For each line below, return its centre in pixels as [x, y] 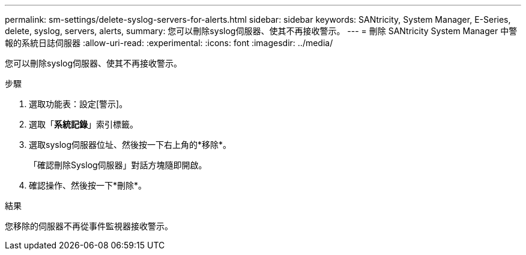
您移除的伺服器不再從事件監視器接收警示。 [89, 226]
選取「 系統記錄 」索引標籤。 [83, 124]
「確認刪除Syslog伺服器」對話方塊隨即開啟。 [118, 165]
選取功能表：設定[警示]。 [78, 104]
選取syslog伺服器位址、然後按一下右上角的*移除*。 [130, 145]
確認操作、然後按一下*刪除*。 [88, 185]
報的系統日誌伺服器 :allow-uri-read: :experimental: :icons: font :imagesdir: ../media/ [169, 43]
